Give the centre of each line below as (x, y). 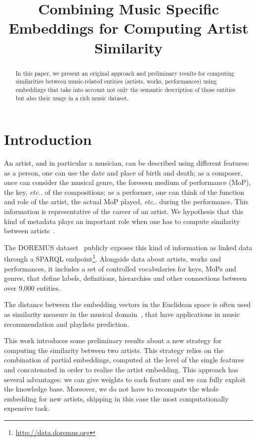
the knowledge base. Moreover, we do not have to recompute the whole (111, 389)
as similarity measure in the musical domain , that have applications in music (122, 314)
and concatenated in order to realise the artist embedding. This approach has (121, 370)
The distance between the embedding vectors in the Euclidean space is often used (128, 304)
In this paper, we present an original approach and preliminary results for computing (125, 73)
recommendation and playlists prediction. (67, 324)
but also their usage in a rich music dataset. (72, 98)
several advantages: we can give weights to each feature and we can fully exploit (125, 379)
